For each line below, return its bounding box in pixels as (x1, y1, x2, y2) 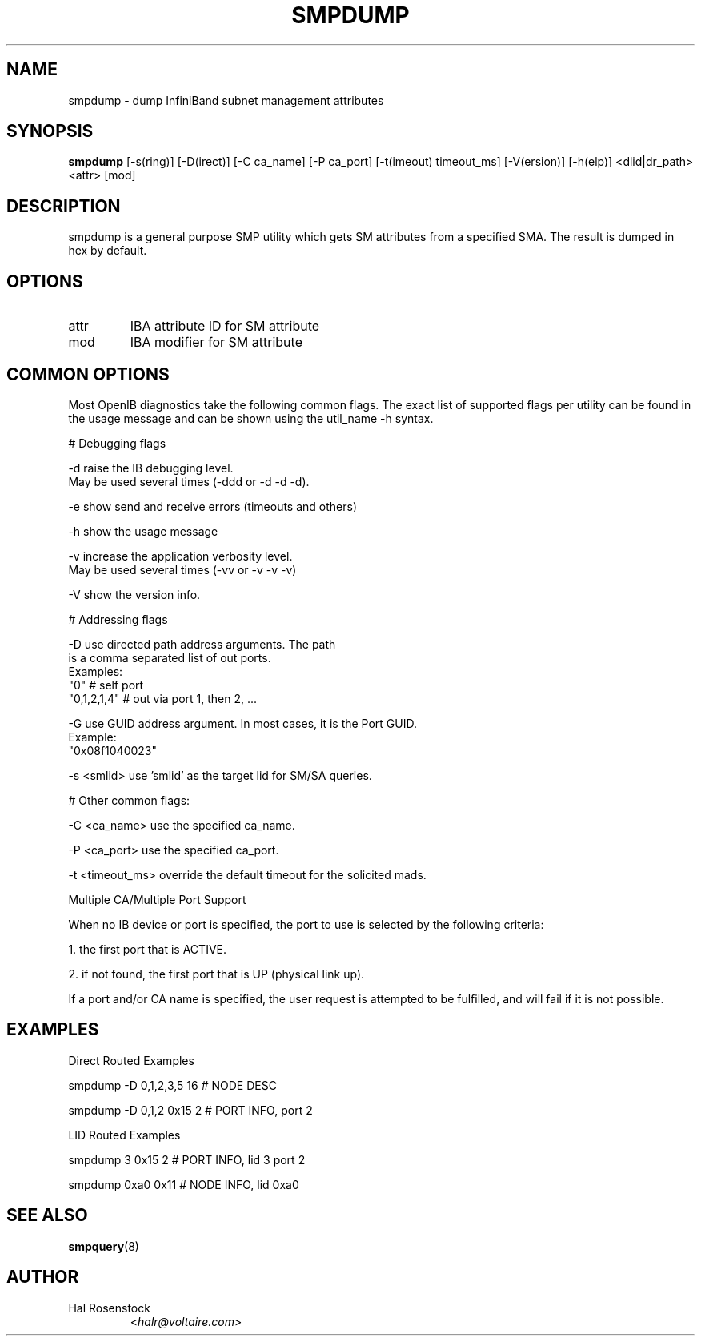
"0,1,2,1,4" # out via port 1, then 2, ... (68, 691, 258, 705)
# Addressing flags (68, 612, 168, 626)
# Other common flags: (68, 793, 190, 807)
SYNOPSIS (6, 121, 94, 142)
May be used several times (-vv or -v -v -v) (68, 562, 297, 577)
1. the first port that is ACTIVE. (68, 942, 227, 956)
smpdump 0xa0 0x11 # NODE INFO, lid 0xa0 (68, 1177, 299, 1191)
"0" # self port (68, 677, 144, 692)
